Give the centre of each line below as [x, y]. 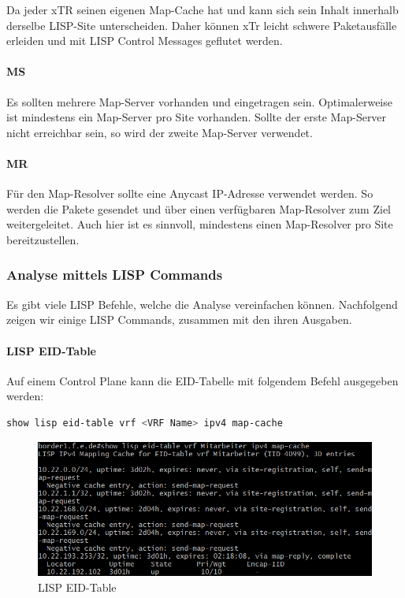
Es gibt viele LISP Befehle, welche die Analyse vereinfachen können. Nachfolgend [202, 304]
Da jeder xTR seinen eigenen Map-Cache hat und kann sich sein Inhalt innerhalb [202, 9]
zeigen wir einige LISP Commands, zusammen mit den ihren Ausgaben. [179, 319]
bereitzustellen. [43, 239]
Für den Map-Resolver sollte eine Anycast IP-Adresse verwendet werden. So [190, 193]
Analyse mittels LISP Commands [115, 275]
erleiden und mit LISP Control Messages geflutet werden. [145, 41]
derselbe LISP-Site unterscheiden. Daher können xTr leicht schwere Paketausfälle [202, 25]
